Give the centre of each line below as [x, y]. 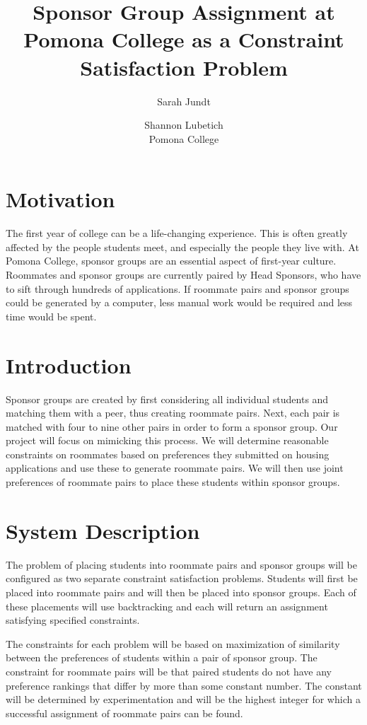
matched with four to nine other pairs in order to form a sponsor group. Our [172, 426]
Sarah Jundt [184, 101]
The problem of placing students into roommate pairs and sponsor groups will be [181, 564]
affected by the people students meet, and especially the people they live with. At [182, 246]
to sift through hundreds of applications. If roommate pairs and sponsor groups [177, 288]
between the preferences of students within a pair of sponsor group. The [162, 657]
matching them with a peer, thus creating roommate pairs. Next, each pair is [173, 413]
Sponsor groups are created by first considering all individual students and [167, 399]
